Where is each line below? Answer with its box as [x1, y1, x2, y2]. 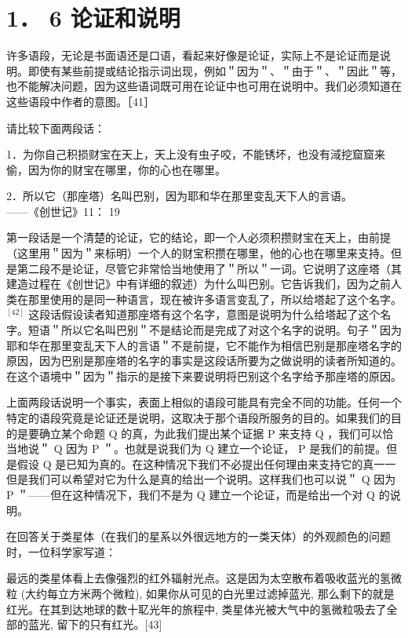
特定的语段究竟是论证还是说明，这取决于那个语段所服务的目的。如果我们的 [6, 410, 391, 425]
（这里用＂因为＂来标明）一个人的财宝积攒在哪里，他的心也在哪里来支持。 [6, 245, 391, 261]
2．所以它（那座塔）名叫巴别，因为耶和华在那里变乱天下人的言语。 [6, 188, 352, 204]
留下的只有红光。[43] [56, 616, 162, 633]
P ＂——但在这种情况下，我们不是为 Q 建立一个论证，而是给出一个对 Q [6, 486, 375, 502]
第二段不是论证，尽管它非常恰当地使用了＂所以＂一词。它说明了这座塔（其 [16, 260, 402, 276]
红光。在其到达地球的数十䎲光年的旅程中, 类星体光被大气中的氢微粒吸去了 [6, 600, 387, 617]
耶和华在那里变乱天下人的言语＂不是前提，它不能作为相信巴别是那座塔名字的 [6, 337, 402, 353]
